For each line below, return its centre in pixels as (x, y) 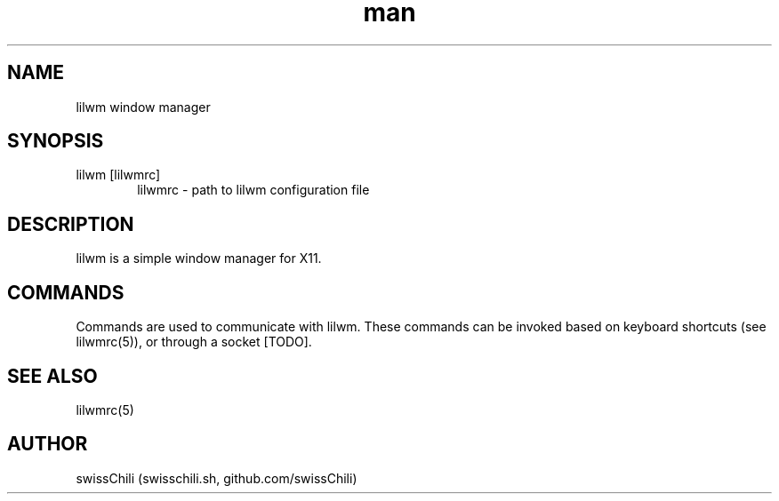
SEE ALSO (52, 376)
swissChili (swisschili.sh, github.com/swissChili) (217, 478)
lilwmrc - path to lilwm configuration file (253, 190)
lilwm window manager (143, 107)
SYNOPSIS (56, 141)
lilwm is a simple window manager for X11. (199, 258)
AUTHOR (48, 444)
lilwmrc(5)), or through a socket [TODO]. (194, 342)
